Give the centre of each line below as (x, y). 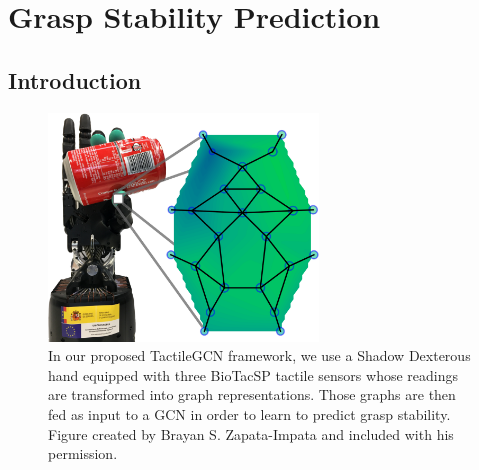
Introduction (75, 79)
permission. (83, 453)
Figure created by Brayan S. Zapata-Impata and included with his (251, 433)
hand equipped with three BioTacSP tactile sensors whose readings (253, 374)
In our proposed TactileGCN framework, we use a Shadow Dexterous (259, 355)
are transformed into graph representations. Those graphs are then (252, 394)
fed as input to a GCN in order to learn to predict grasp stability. (249, 413)
